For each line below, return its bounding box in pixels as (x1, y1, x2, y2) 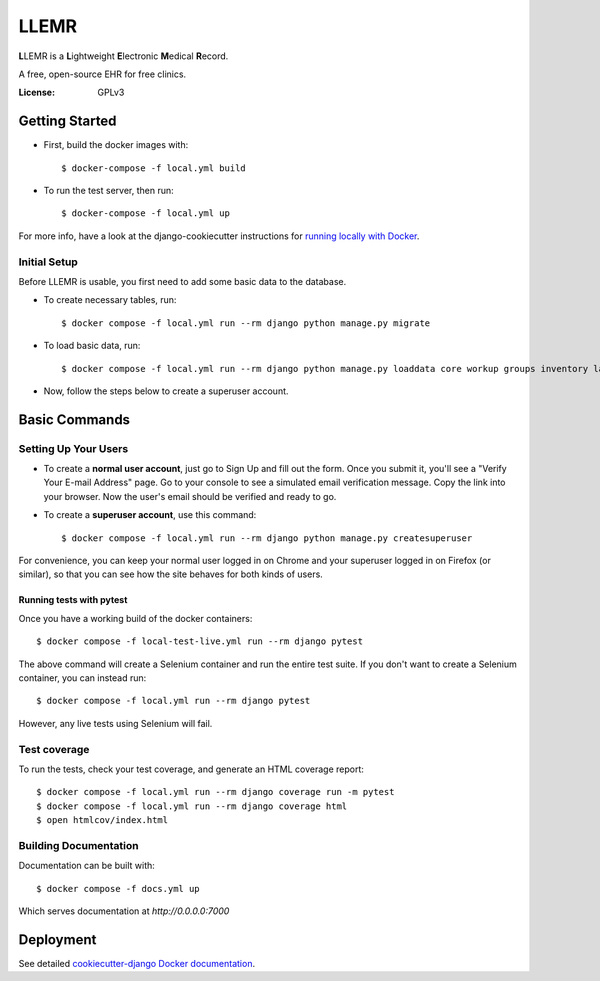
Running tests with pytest (18, 594, 128, 606)
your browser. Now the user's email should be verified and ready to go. (43, 490, 337, 502)
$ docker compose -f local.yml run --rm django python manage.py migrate (61, 317, 431, 329)
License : (18, 86, 55, 99)
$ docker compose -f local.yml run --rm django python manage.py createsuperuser (61, 532, 473, 544)
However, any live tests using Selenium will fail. (18, 717, 213, 729)
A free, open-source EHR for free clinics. (18, 68, 187, 80)
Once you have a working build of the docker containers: (18, 612, 253, 624)
